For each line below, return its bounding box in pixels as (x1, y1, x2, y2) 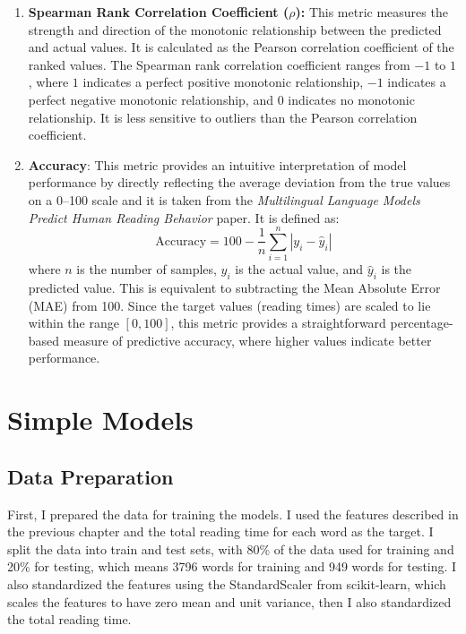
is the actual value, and (235, 260, 364, 278)
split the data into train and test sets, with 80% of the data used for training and (7, 539, 454, 558)
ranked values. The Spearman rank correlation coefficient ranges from (28, 55, 410, 73)
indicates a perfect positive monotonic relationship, (82, 73, 364, 91)
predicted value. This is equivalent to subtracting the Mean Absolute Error (28, 278, 441, 297)
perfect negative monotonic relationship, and (28, 90, 273, 108)
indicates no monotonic (288, 90, 415, 108)
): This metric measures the (295, 3, 448, 21)
